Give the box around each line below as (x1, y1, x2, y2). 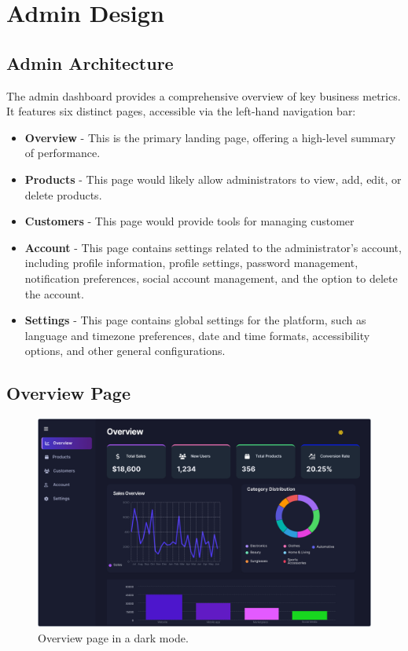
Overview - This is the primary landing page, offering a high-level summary (24, 129, 396, 145)
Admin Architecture (6, 50, 174, 75)
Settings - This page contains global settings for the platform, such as (24, 312, 366, 328)
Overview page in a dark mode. (38, 629, 189, 646)
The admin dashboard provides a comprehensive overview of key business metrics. (6, 87, 401, 104)
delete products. (24, 186, 102, 203)
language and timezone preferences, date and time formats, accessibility (24, 327, 370, 343)
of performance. (24, 144, 101, 161)
